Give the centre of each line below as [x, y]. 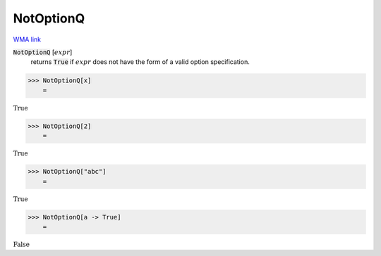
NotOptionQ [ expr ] [43, 52]
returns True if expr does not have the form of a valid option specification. [140, 62]
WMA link [27, 39]
